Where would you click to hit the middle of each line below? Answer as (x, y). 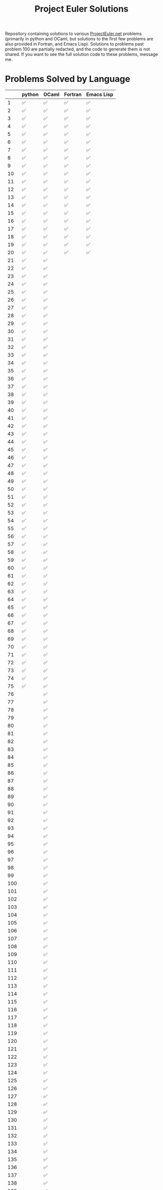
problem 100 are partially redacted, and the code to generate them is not (78, 49)
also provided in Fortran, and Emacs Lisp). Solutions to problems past (74, 44)
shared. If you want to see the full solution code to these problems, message (81, 54)
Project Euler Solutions (81, 9)
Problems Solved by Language (68, 79)
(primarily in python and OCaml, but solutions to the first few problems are (79, 39)
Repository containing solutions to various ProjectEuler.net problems (73, 34)
